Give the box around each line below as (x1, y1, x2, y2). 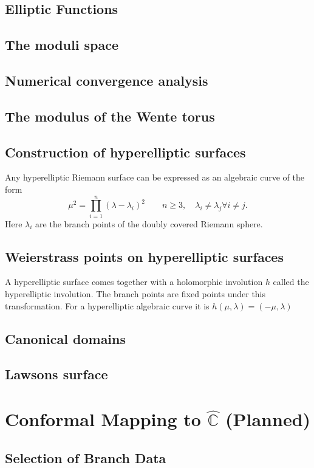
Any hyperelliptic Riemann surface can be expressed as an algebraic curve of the (5, 171, 305, 184)
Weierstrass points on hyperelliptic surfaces (5, 247, 284, 266)
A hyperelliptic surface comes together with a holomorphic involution (5, 275, 263, 288)
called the (273, 275, 309, 288)
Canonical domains (5, 329, 126, 348)
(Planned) (225, 406, 311, 431)
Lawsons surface (5, 365, 108, 384)
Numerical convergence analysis (5, 71, 208, 89)
